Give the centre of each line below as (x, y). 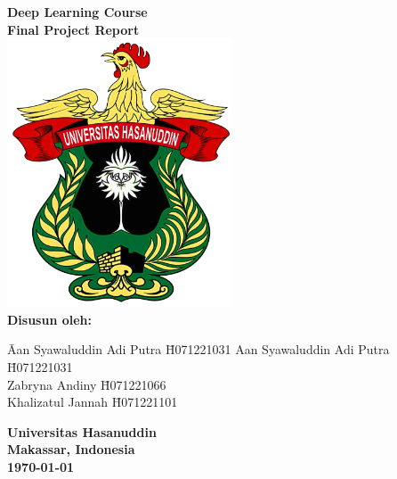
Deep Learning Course (77, 12)
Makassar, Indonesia (71, 449)
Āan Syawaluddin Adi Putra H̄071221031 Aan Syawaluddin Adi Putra (198, 349)
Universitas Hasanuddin (82, 431)
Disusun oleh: (50, 319)
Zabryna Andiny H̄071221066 (87, 384)
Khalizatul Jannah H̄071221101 (93, 402)
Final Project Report (73, 29)
